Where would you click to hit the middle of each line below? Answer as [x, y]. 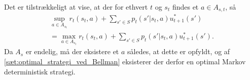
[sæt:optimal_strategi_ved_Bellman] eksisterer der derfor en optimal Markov [125, 61]
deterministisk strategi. [40, 71]
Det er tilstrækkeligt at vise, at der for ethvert [76, 7]
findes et [185, 7]
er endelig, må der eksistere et [72, 51]
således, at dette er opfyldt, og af [179, 51]
